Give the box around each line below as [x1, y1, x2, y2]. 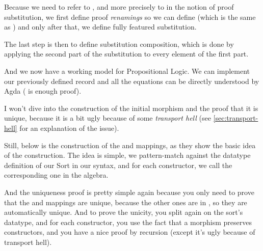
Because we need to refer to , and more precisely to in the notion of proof [4, 2, 234, 12]
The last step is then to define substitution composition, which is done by [4, 38, 234, 49]
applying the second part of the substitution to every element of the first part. [4, 48, 249, 59]
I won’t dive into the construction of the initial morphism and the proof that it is [4, 102, 258, 113]
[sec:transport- [213, 113, 258, 123]
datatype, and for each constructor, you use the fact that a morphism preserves [4, 216, 252, 227]
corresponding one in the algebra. [4, 170, 109, 180]
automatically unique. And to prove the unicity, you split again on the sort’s [4, 207, 243, 217]
